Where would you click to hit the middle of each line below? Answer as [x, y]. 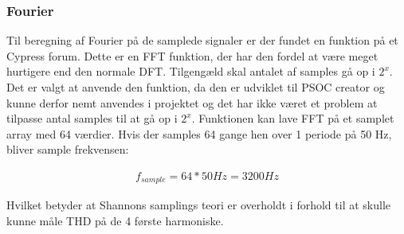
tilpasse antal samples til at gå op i [92, 118]
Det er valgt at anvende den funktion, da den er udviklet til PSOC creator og [196, 87]
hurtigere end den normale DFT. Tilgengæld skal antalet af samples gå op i [191, 71]
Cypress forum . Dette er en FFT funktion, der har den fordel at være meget [192, 55]
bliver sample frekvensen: [68, 149]
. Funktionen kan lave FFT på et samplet [293, 118]
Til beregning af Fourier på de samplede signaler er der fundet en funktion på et [202, 40]
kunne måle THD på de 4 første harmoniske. [115, 221]
